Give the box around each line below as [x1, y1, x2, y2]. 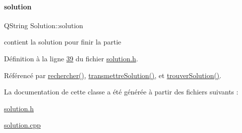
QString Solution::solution [4, 20, 83, 30]
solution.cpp [4, 120, 41, 130]
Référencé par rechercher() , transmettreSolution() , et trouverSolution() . [4, 70, 222, 80]
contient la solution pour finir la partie [4, 37, 121, 47]
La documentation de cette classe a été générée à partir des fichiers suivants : [4, 87, 239, 97]
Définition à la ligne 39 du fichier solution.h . [4, 53, 138, 63]
